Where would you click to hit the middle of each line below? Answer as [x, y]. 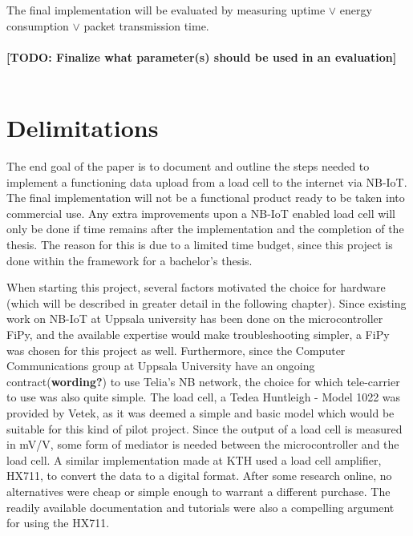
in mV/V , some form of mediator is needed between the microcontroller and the [203, 444]
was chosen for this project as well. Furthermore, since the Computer [176, 350]
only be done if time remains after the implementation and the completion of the [205, 229]
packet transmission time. [146, 25]
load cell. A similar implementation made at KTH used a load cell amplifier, [194, 459]
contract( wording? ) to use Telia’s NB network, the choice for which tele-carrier [203, 381]
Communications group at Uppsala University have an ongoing [161, 366]
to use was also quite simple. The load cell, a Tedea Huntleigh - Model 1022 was [204, 397]
